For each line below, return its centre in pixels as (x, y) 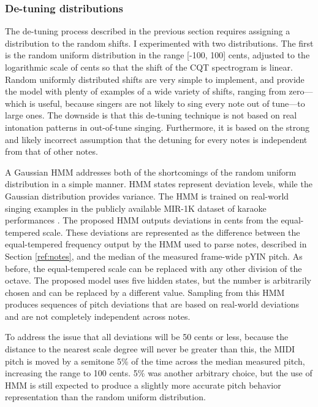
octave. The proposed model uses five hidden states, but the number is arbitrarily (158, 280)
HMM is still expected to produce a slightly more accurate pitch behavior (143, 385)
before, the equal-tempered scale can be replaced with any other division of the (153, 268)
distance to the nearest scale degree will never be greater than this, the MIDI (150, 349)
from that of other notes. (51, 151)
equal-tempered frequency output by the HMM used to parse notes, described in (156, 244)
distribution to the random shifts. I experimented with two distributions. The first (159, 43)
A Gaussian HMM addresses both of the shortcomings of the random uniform (151, 172)
